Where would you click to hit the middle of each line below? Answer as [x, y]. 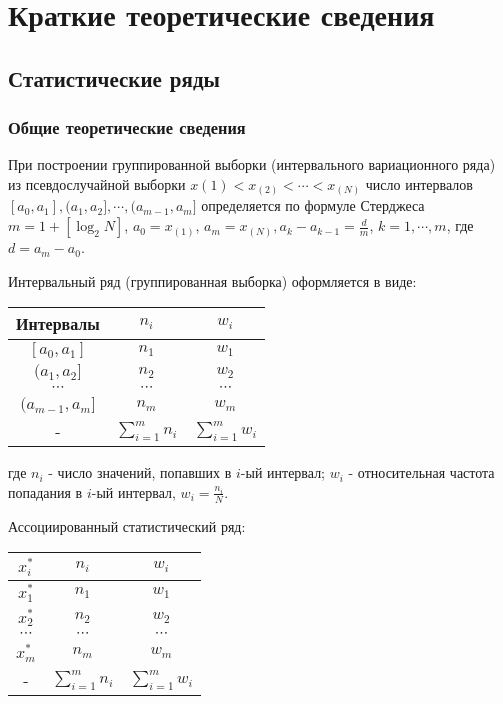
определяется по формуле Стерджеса [313, 205]
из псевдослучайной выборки [97, 183]
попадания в [45, 491]
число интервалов [419, 183]
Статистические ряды [114, 77]
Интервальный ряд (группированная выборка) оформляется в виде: [212, 280]
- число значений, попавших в [140, 472]
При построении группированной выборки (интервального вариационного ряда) [252, 164]
